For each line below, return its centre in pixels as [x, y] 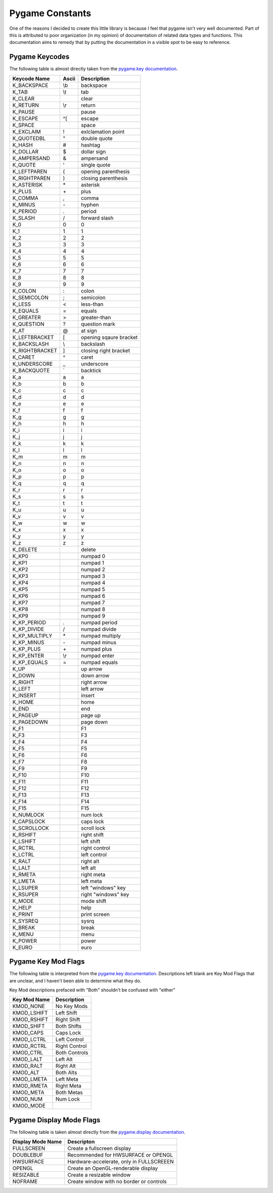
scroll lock [93, 828]
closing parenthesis [104, 178]
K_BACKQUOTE [31, 370]
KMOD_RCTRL [30, 1046]
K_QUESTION [29, 324]
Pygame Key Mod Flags [47, 962]
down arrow [95, 676]
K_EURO [22, 947]
